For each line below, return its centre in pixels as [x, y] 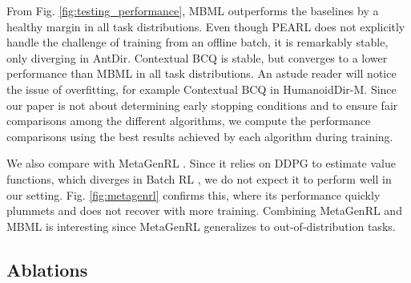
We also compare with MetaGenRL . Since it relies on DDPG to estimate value [201, 163]
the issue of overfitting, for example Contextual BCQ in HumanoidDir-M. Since [201, 89]
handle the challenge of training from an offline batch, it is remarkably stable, [197, 42]
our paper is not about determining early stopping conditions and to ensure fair [202, 105]
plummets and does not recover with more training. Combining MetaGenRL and [204, 210]
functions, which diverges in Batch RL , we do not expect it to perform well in [199, 178]
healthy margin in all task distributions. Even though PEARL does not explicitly [206, 26]
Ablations [47, 269]
